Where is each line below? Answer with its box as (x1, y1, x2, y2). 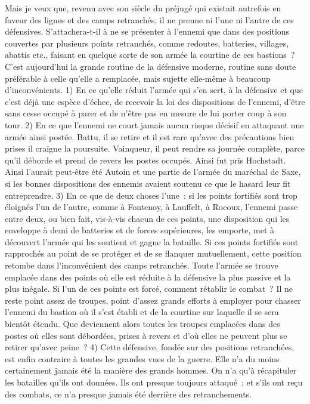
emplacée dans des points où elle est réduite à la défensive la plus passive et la (5, 270, 291, 283)
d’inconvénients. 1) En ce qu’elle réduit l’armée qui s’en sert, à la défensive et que (5, 84, 303, 96)
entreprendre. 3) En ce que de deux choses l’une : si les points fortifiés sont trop (5, 189, 297, 201)
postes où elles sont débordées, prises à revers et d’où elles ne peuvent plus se (5, 329, 287, 341)
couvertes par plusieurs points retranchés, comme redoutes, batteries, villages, (5, 36, 289, 49)
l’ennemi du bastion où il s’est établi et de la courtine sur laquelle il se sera (5, 306, 279, 318)
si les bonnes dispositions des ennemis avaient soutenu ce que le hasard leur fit (5, 177, 291, 189)
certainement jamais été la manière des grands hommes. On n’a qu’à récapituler (5, 364, 297, 377)
